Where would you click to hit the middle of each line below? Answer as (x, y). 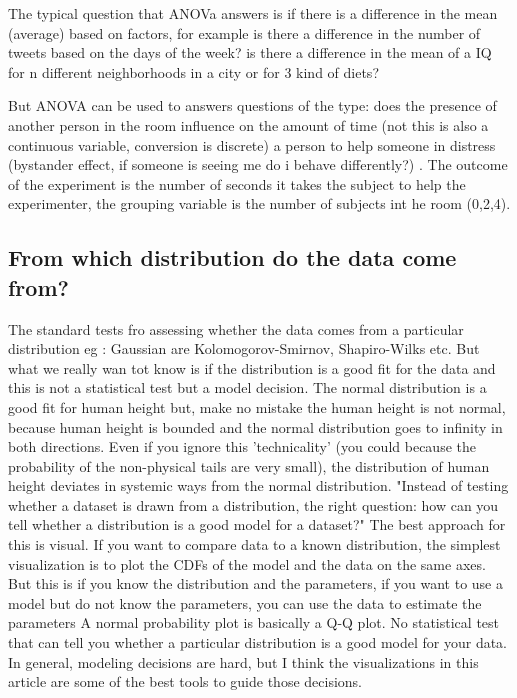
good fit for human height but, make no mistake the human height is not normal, (257, 406)
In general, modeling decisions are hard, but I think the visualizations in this (243, 661)
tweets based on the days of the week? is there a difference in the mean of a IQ (250, 52)
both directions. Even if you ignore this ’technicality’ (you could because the (242, 446)
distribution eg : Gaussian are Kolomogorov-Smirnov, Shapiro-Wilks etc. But (244, 348)
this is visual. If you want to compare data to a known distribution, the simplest (254, 544)
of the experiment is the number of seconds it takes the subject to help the (237, 183)
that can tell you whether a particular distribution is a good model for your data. (257, 642)
